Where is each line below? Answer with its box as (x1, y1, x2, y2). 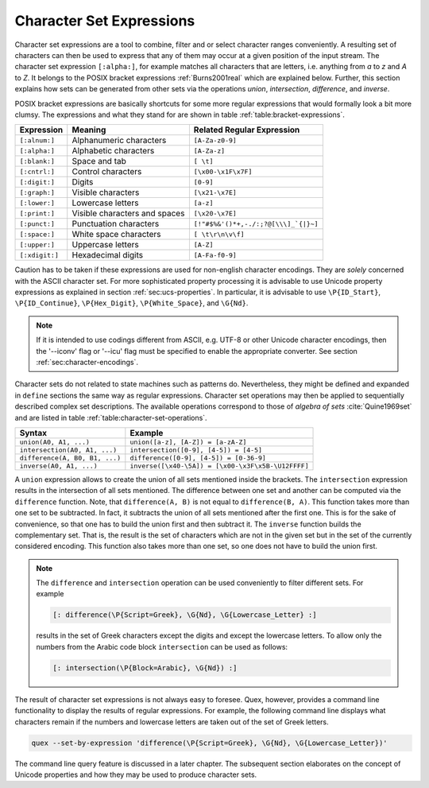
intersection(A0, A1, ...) (19, 445, 118, 454)
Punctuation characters (71, 219, 160, 230)
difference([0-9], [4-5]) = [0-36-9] (129, 453, 266, 462)
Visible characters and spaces (71, 208, 185, 219)
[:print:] (19, 209, 56, 218)
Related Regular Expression (193, 124, 300, 135)
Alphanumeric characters (71, 135, 167, 146)
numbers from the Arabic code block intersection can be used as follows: (36, 642, 288, 651)
